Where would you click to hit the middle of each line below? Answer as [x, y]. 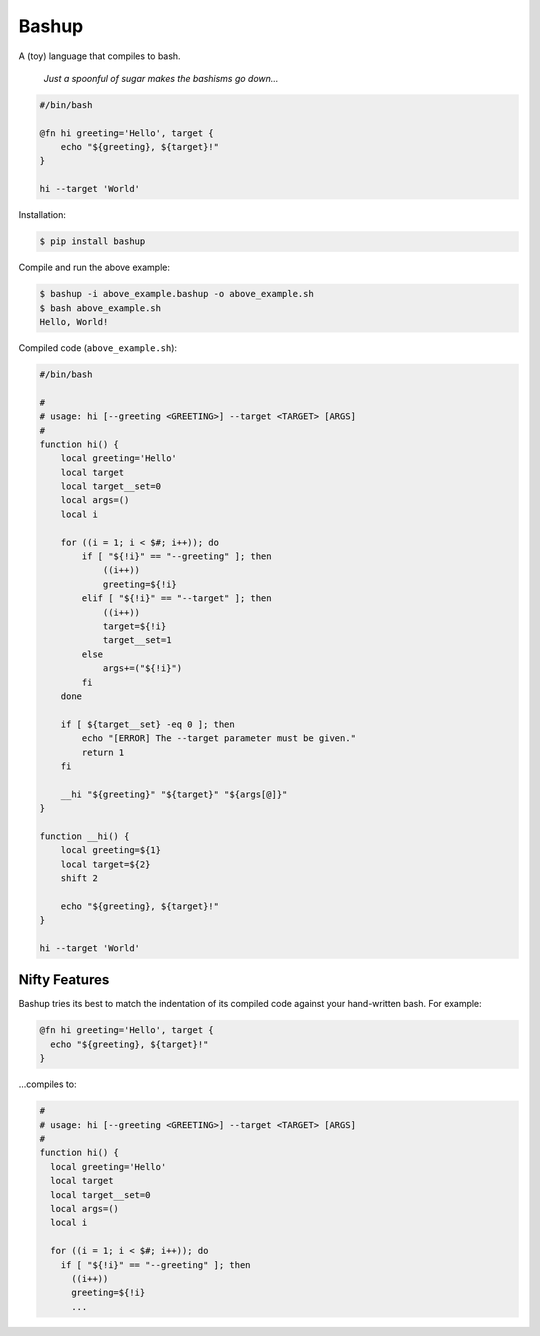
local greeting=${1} [111, 850]
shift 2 [79, 878]
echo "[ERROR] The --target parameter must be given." [219, 738]
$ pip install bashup [92, 241]
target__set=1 [137, 640]
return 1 [103, 752]
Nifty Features [64, 980]
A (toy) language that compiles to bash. [99, 56]
